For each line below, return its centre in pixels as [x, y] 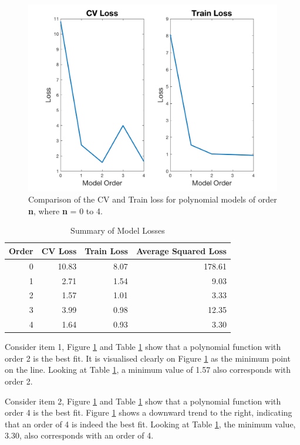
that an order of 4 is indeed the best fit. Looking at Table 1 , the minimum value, [150, 424]
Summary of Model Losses [118, 230]
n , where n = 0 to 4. [65, 210]
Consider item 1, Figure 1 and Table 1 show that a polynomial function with [143, 347]
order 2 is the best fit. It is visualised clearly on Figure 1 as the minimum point [148, 358]
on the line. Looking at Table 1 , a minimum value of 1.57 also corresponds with [148, 370]
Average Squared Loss [181, 250]
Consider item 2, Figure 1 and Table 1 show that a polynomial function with [143, 401]
